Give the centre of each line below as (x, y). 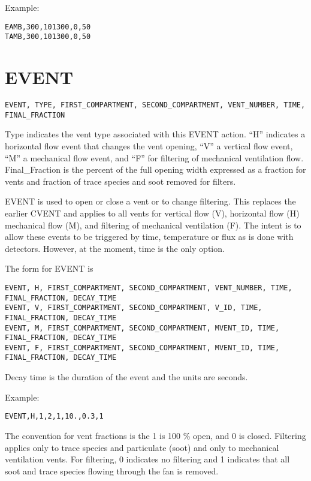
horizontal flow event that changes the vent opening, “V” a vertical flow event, (149, 145)
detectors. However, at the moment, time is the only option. (115, 248)
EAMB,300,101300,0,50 (48, 27)
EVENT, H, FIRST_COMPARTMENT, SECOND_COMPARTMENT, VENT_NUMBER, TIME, (149, 288)
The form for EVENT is (49, 268)
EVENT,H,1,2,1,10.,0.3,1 (54, 417)
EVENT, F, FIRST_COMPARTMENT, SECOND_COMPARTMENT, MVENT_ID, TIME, (142, 348)
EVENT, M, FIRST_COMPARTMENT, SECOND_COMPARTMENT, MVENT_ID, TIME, (142, 328)
